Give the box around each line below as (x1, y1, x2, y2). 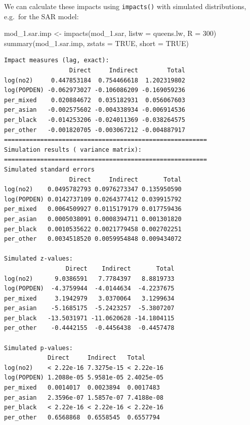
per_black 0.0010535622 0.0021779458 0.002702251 (4, 225, 182, 233)
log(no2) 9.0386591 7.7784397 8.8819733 (4, 275, 175, 282)
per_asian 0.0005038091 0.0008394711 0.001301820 (4, 215, 182, 223)
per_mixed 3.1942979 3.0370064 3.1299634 (4, 294, 175, 302)
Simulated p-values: (4, 344, 73, 352)
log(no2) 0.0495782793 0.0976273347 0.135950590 (4, 186, 182, 193)
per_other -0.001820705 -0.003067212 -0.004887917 (4, 126, 185, 134)
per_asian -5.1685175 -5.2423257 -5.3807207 (4, 305, 175, 312)
